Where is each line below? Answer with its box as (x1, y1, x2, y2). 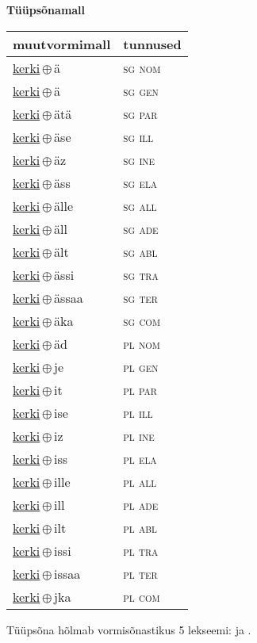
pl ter (123, 564, 158, 583)
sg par (123, 104, 158, 123)
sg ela (123, 173, 158, 192)
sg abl (123, 242, 158, 261)
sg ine (123, 150, 155, 169)
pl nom (123, 334, 160, 353)
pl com (123, 587, 160, 606)
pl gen (123, 357, 159, 376)
